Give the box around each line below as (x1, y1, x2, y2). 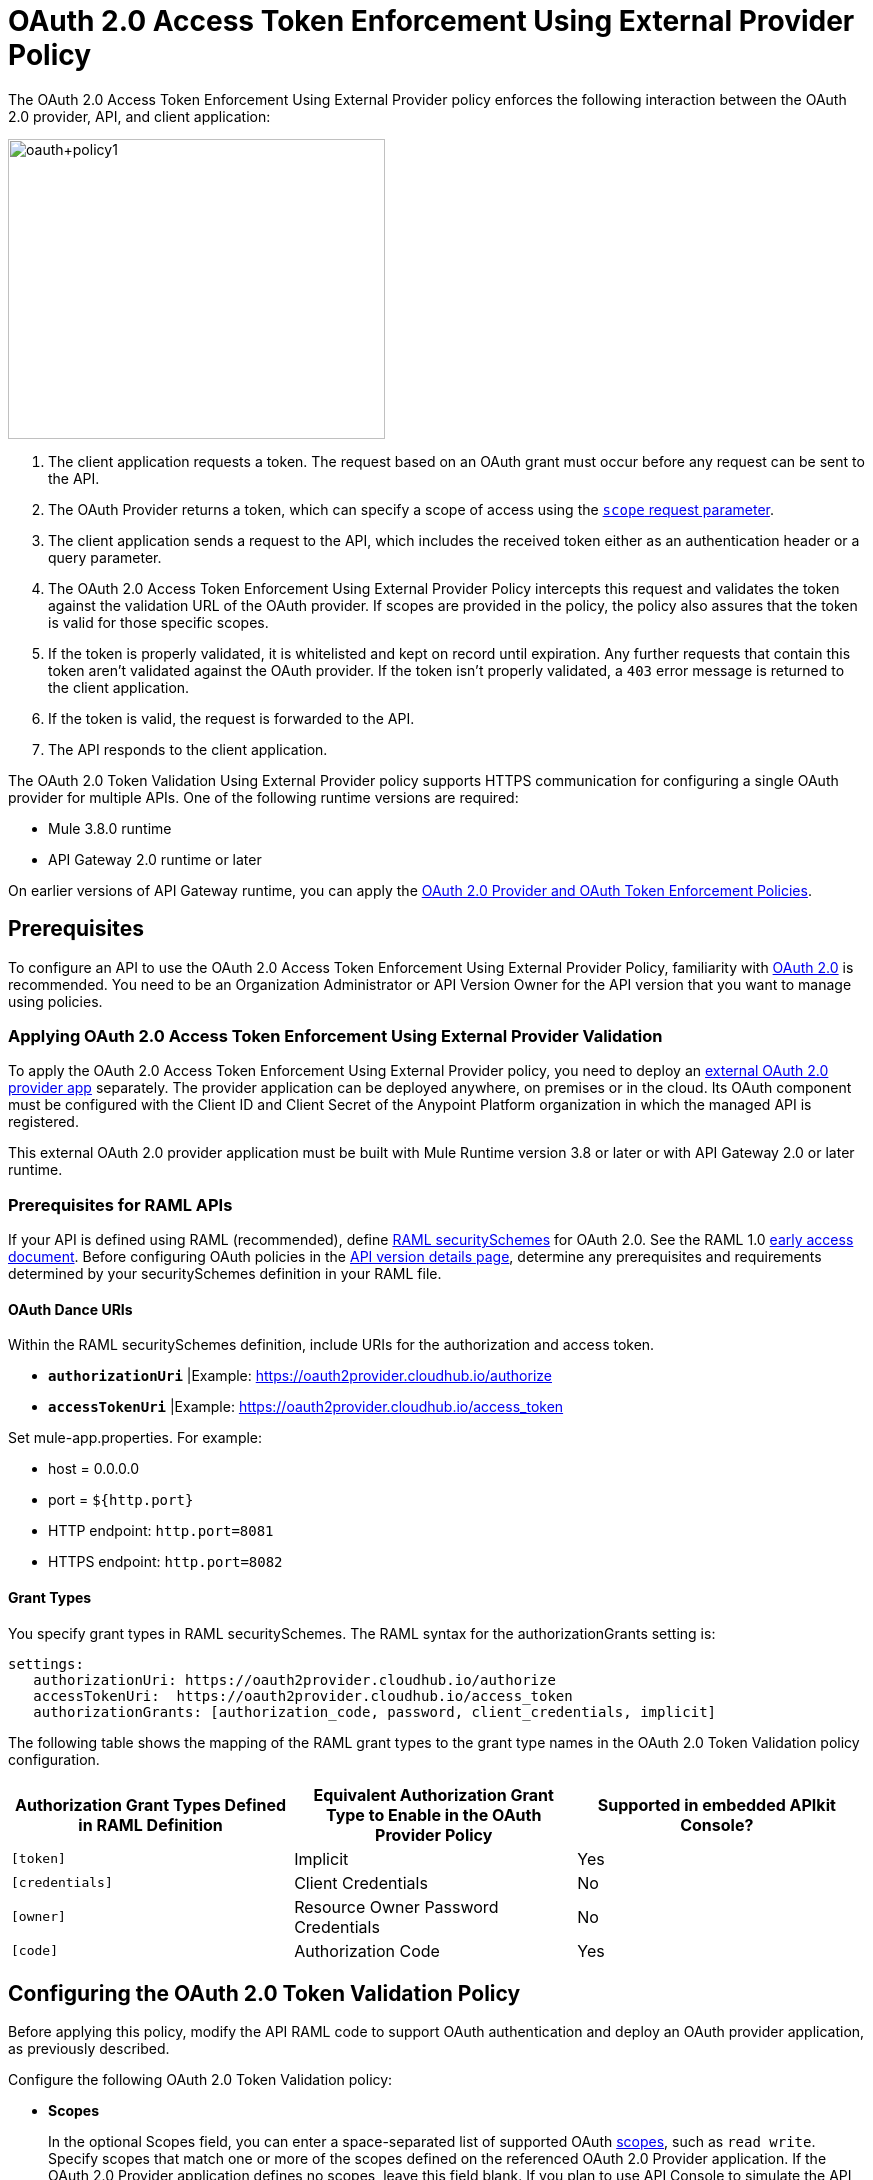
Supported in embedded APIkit (597, 1794, 836, 1815)
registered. (8, 1113, 79, 1131)
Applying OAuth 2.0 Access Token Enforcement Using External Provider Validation (8, 1025, 663, 1046)
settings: (8, 1655, 84, 1672)
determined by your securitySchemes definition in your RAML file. (8, 1265, 442, 1283)
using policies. (8, 992, 103, 1010)
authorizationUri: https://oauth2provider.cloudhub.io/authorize (33, 1671, 556, 1688)
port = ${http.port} (48, 1491, 194, 1509)
